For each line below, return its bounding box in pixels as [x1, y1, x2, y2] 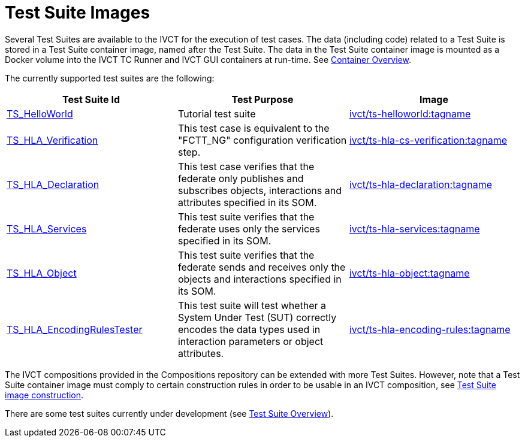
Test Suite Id [62, 93, 120, 105]
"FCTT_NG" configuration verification [177, 134, 347, 146]
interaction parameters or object [177, 335, 324, 347]
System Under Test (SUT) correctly [177, 311, 337, 323]
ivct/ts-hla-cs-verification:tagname [349, 134, 507, 146]
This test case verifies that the [177, 160, 315, 172]
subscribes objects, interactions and [177, 184, 342, 196]
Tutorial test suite [177, 107, 256, 120]
